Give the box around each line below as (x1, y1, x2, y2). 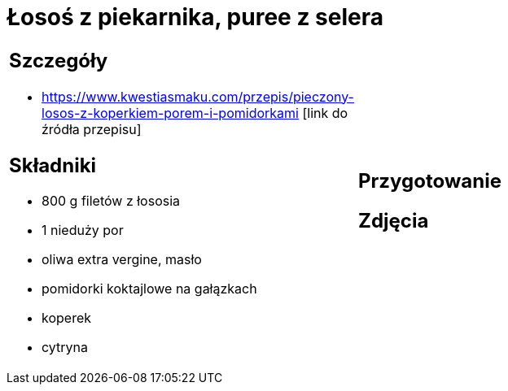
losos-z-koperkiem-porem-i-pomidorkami (42, 104, 299, 121)
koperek (42, 310, 92, 327)
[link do (302, 104, 348, 121)
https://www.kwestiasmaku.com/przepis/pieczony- (42, 88, 354, 105)
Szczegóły (9, 48, 108, 72)
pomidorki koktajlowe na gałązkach (42, 280, 257, 298)
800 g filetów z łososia (42, 193, 181, 210)
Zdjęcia (358, 208, 429, 232)
